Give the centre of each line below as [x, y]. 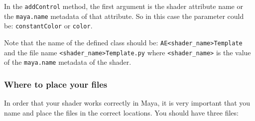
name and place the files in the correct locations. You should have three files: [121, 112]
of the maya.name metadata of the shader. [68, 62]
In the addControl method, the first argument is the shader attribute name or [124, 6]
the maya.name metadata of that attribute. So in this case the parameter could [124, 16]
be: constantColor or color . [48, 26]
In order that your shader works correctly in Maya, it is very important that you [127, 103]
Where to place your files [56, 84]
